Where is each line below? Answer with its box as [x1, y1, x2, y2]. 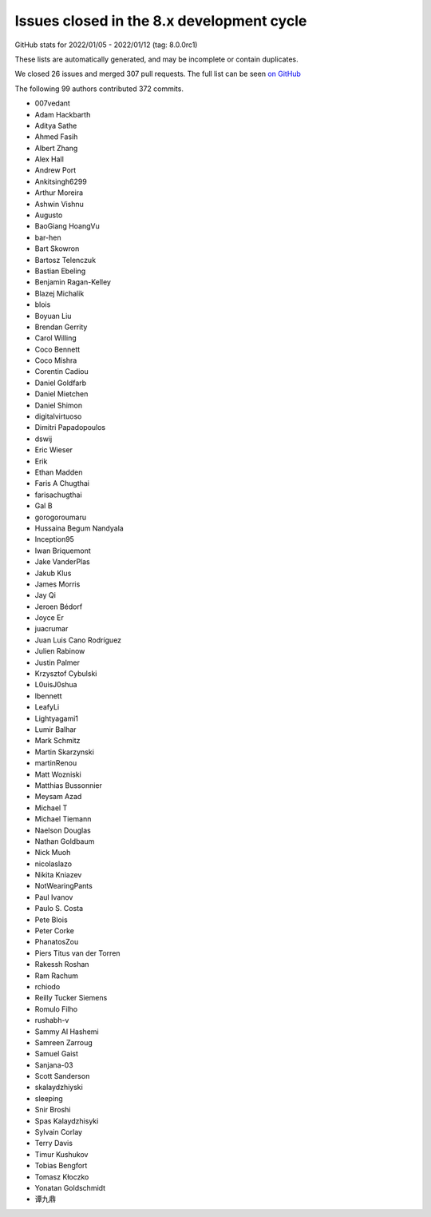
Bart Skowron [34, 244, 80, 253]
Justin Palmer [34, 658, 80, 667]
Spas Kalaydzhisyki [34, 1116, 99, 1126]
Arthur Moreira [34, 188, 84, 197]
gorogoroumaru [34, 512, 87, 522]
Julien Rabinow [34, 646, 85, 656]
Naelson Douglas [34, 825, 91, 835]
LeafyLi [34, 702, 60, 712]
